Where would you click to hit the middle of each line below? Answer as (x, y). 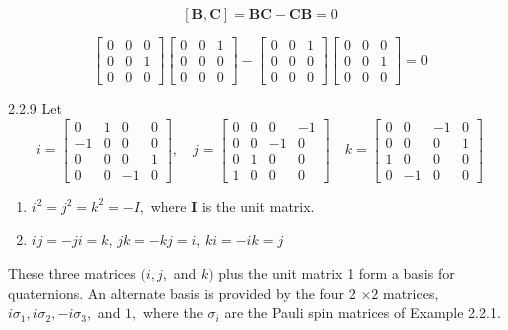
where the (173, 312)
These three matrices (72, 273)
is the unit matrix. (258, 205)
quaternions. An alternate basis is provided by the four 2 (182, 292)
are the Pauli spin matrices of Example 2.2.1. (362, 312)
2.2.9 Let (35, 108)
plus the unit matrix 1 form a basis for (336, 273)
